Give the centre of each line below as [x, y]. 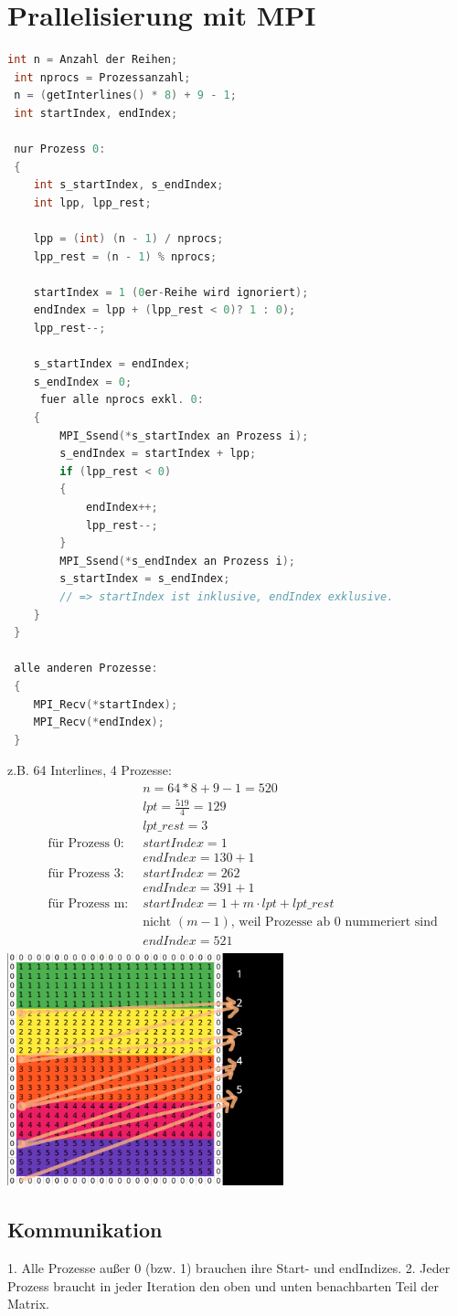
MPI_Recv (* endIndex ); [99, 722]
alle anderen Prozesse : [86, 669]
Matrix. [28, 1304]
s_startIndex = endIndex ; [112, 364]
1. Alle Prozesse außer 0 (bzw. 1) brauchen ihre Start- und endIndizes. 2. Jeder [229, 1268]
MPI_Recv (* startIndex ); [106, 704]
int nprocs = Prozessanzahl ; [102, 77]
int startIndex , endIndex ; [96, 113]
